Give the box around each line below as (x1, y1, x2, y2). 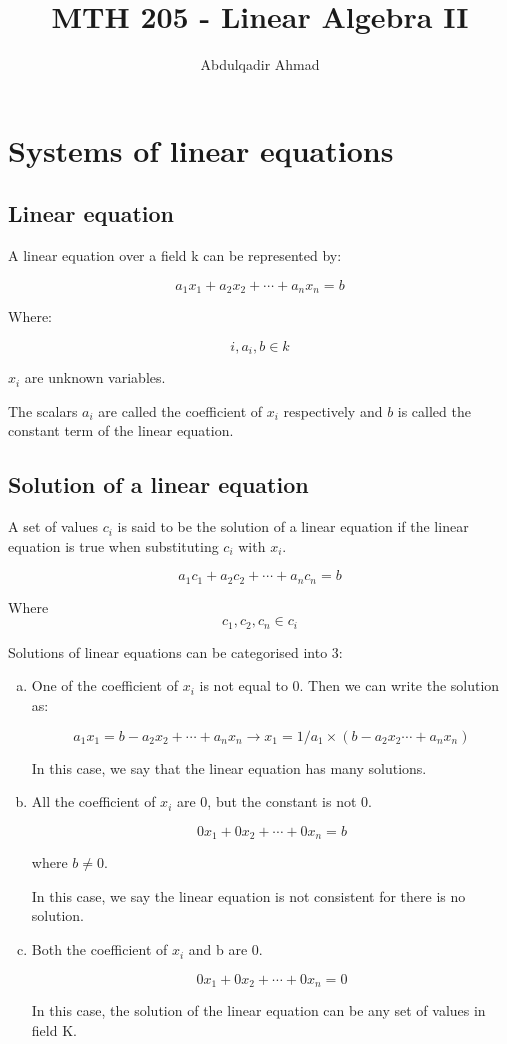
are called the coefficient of (98, 400, 263, 421)
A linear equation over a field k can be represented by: (8, 245, 342, 266)
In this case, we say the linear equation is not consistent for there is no (31, 885, 466, 906)
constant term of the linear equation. (8, 420, 234, 441)
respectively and (283, 400, 383, 421)
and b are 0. (188, 939, 263, 960)
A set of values (8, 516, 98, 537)
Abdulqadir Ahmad (200, 54, 320, 75)
